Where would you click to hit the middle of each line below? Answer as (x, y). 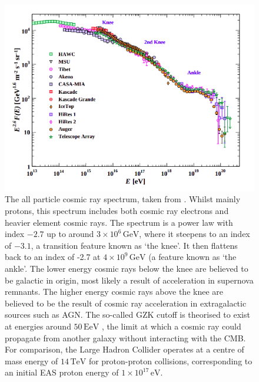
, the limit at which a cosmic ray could (171, 326)
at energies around (38, 326)
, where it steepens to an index (195, 234)
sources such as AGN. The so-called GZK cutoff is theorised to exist (127, 315)
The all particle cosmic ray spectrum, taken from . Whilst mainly (123, 199)
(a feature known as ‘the (192, 257)
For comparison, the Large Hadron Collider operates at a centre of (124, 349)
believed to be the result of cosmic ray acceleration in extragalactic (126, 303)
